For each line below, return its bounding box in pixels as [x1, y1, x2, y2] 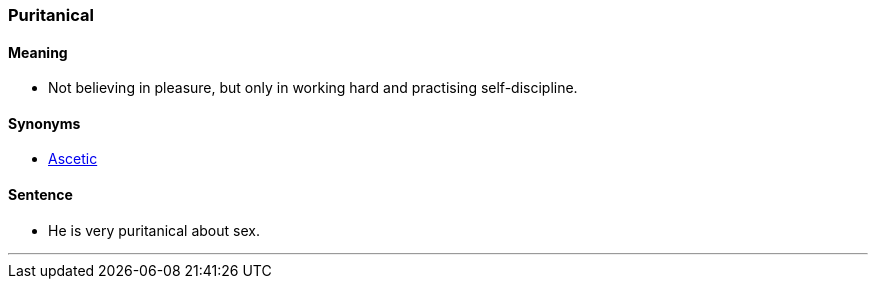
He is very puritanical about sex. [48, 221, 260, 239]
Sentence [8, 186, 73, 204]
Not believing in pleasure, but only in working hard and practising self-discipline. [48, 79, 578, 97]
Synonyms [8, 114, 81, 132]
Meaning [8, 43, 68, 61]
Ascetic [48, 150, 98, 168]
